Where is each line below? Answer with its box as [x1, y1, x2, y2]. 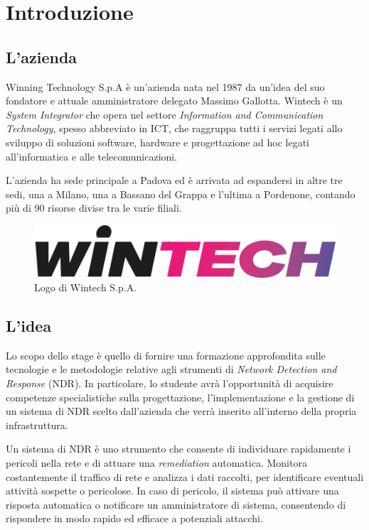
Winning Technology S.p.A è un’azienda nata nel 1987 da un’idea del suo [6, 79, 325, 94]
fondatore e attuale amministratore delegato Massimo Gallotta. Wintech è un [6, 93, 343, 108]
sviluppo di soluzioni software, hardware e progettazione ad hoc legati [6, 134, 310, 149]
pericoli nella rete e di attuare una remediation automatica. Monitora [6, 455, 307, 470]
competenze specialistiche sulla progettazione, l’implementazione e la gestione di [6, 389, 355, 404]
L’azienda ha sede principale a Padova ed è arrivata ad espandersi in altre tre [6, 173, 343, 188]
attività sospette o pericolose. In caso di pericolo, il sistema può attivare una [6, 483, 339, 498]
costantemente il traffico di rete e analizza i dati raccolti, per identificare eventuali [6, 469, 364, 484]
